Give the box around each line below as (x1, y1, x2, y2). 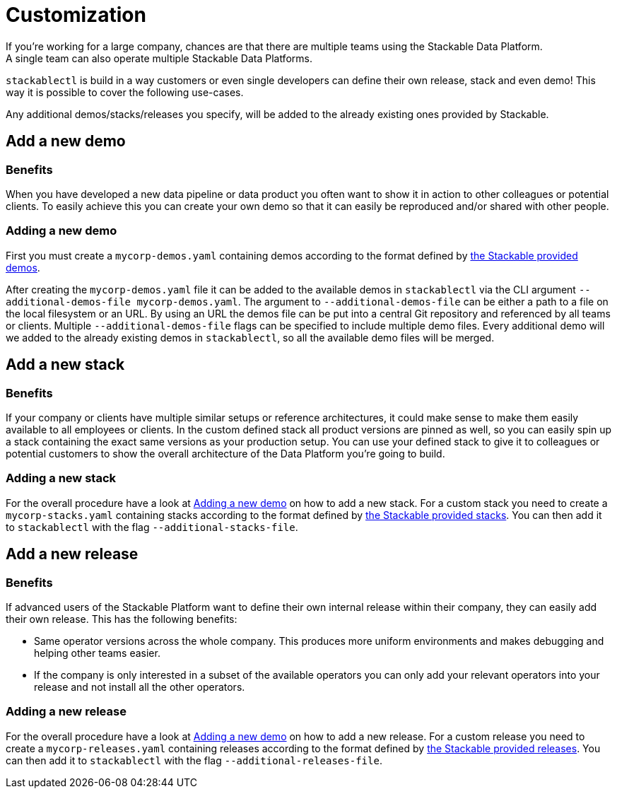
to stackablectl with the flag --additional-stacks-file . (6, 520, 298, 533)
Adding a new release (6, 704, 127, 719)
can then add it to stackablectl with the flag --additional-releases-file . (6, 754, 382, 766)
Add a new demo (6, 132, 126, 151)
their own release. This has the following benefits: (6, 612, 237, 625)
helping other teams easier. (34, 646, 160, 659)
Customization (6, 3, 146, 27)
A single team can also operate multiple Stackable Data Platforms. (6, 52, 312, 64)
